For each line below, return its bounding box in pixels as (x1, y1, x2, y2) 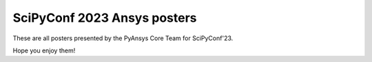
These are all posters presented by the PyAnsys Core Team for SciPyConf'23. (12, 34, 234, 42)
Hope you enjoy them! (12, 46, 76, 55)
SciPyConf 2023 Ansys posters (12, 10, 197, 25)
